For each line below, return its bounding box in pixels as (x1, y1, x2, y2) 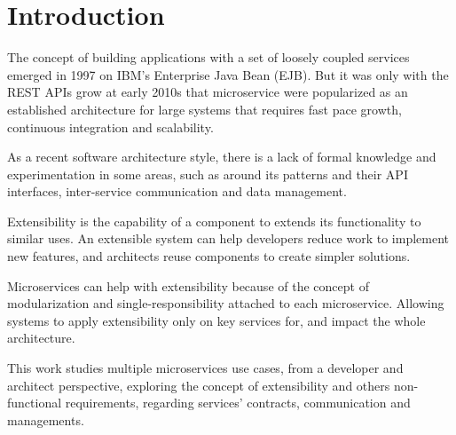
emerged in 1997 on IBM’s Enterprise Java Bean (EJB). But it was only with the (7, 65, 449, 83)
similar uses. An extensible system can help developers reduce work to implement (7, 229, 450, 248)
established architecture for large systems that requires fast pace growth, (7, 99, 402, 118)
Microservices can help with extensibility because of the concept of (7, 276, 369, 295)
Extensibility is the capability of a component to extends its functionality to (7, 211, 421, 230)
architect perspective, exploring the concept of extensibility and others (7, 376, 390, 394)
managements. (7, 410, 84, 429)
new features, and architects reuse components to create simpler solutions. (7, 247, 411, 265)
